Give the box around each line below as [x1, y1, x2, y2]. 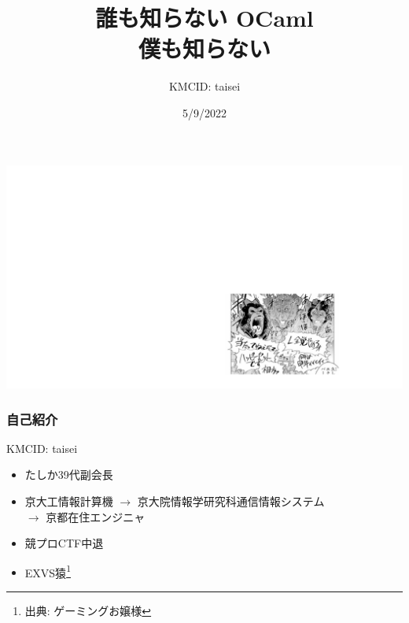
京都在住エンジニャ [46, 508, 146, 525]
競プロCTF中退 [24, 535, 104, 551]
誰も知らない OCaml [95, 2, 314, 34]
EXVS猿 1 [24, 562, 71, 580]
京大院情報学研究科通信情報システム [137, 493, 325, 509]
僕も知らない [138, 32, 271, 65]
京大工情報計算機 [24, 493, 113, 509]
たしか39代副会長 [24, 466, 113, 483]
